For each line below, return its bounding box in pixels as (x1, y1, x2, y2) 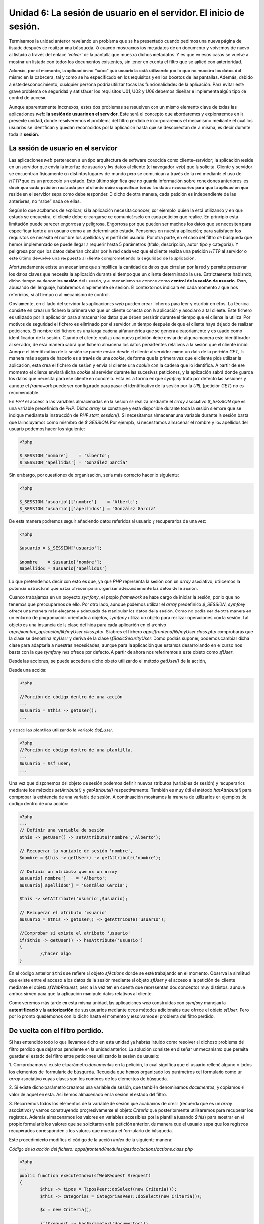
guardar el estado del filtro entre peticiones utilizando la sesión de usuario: (9, 1053, 160, 1059)
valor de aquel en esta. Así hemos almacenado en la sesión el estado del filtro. (9, 1091, 167, 1097)
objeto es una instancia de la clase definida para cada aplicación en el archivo (9, 622, 166, 628)
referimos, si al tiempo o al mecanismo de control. (9, 291, 110, 297)
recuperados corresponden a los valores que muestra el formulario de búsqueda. (9, 1128, 173, 1133)
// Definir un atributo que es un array (19, 869, 117, 874)
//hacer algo (40, 951, 71, 957)
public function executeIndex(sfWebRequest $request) (19, 1173, 151, 1178)
